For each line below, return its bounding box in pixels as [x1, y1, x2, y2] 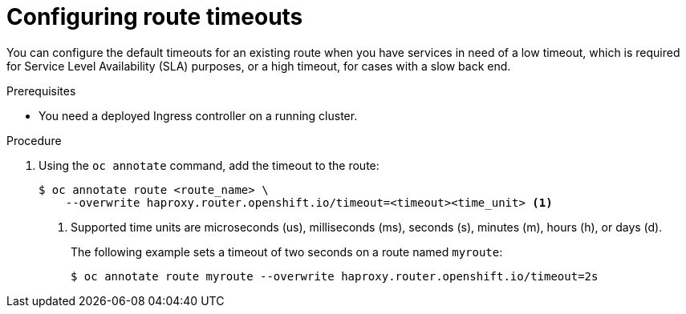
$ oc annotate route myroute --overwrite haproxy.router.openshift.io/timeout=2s [71, 269, 599, 283]
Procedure [6, 133, 62, 147]
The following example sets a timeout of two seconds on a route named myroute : [71, 244, 503, 259]
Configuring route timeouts [6, 3, 303, 30]
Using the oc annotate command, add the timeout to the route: [39, 158, 380, 172]
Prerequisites [6, 83, 76, 98]
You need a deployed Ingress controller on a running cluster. [39, 108, 358, 123]
